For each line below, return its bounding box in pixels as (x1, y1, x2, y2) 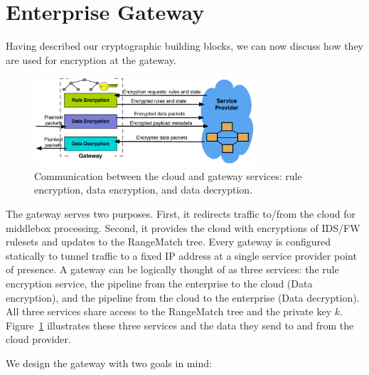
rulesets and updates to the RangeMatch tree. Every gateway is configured (6, 234, 331, 249)
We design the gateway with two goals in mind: (6, 355, 212, 370)
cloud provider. (6, 332, 71, 347)
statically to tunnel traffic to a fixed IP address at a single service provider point (6, 248, 357, 263)
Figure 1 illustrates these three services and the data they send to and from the (6, 317, 354, 332)
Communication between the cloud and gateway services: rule (34, 168, 302, 183)
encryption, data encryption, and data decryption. (34, 182, 253, 197)
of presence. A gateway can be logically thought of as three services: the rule (6, 262, 339, 277)
